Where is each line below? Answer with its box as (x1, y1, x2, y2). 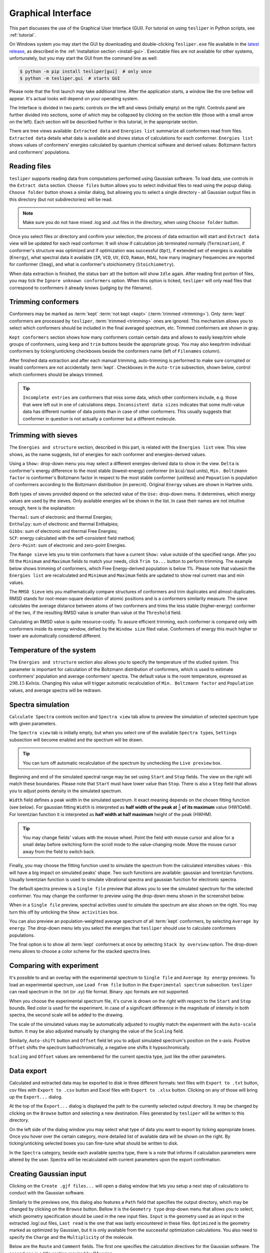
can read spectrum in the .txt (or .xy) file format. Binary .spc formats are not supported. (9, 989, 189, 995)
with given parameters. (9, 721, 57, 726)
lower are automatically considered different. (9, 633, 102, 639)
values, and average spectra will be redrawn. (9, 687, 102, 693)
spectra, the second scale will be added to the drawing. (9, 1012, 124, 1018)
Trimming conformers (9, 298, 79, 306)
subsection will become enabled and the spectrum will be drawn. (9, 737, 143, 743)
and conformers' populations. (9, 149, 70, 155)
